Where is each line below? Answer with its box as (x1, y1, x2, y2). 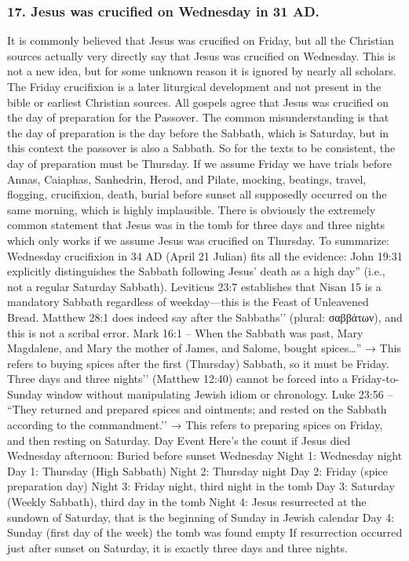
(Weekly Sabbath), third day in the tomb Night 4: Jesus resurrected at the (7, 494, 367, 510)
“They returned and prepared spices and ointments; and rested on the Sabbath (7, 401, 387, 417)
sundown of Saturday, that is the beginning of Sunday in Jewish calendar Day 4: (7, 508, 395, 525)
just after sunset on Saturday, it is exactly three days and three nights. (7, 539, 348, 556)
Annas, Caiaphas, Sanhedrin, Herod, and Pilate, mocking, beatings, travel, (7, 170, 367, 187)
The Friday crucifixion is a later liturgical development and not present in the (7, 78, 382, 94)
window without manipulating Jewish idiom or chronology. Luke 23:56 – (46, 385, 393, 402)
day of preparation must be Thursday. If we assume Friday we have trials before (7, 155, 393, 171)
